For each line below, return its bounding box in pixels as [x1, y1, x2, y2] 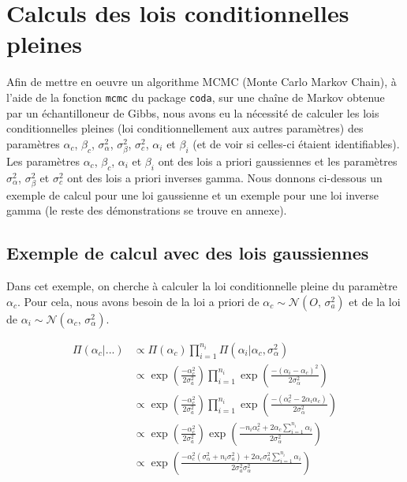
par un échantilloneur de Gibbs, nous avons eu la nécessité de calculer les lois [6, 104, 379, 121]
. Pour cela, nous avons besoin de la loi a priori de [17, 293, 260, 309]
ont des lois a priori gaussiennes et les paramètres [158, 152, 398, 169]
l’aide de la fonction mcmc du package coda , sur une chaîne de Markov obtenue [6, 88, 385, 105]
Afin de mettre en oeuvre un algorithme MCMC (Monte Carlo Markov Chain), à [6, 73, 397, 90]
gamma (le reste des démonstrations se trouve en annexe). [6, 202, 287, 219]
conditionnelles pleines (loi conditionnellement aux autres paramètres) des [6, 120, 364, 136]
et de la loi [349, 293, 401, 309]
